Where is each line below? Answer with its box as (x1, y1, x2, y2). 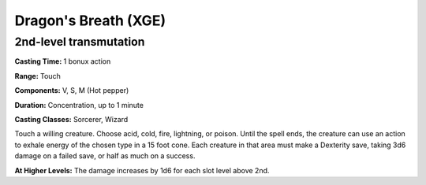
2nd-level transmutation (14, 35, 145, 49)
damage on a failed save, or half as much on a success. (14, 151, 196, 161)
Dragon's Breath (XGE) (14, 12, 166, 29)
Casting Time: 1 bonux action (14, 57, 111, 66)
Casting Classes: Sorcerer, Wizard (14, 114, 129, 124)
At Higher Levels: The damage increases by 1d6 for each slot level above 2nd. (14, 165, 270, 175)
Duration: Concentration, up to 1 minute (14, 100, 144, 109)
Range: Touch (14, 71, 61, 80)
